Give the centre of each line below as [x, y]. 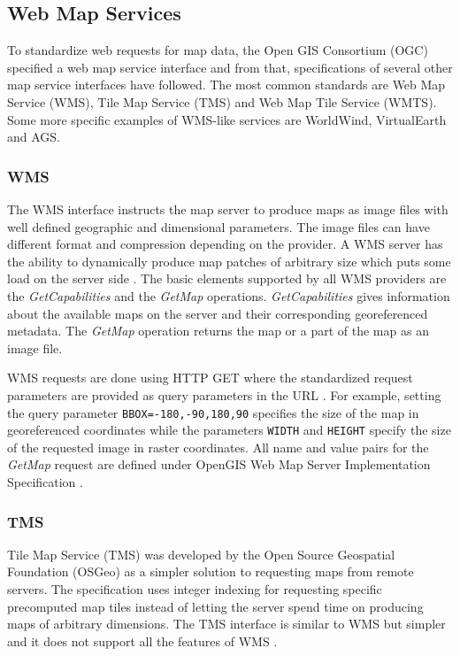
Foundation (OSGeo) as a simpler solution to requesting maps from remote [211, 571]
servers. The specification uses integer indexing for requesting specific [195, 589]
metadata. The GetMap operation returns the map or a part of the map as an [218, 331]
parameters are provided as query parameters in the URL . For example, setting [224, 394]
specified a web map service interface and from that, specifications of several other [230, 67]
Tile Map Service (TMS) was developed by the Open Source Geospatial [201, 554]
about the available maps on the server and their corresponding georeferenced [218, 313]
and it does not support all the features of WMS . [142, 641]
